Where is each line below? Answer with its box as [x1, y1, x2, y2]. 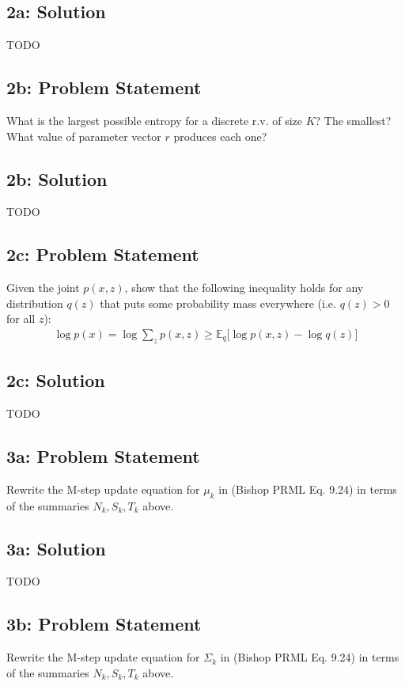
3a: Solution [6, 536, 106, 560]
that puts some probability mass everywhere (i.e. [100, 294, 336, 311]
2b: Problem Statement [6, 75, 202, 100]
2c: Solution [6, 368, 105, 392]
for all [6, 310, 36, 327]
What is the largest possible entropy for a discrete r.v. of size [6, 112, 302, 128]
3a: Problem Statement [6, 443, 200, 468]
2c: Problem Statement [6, 242, 199, 267]
